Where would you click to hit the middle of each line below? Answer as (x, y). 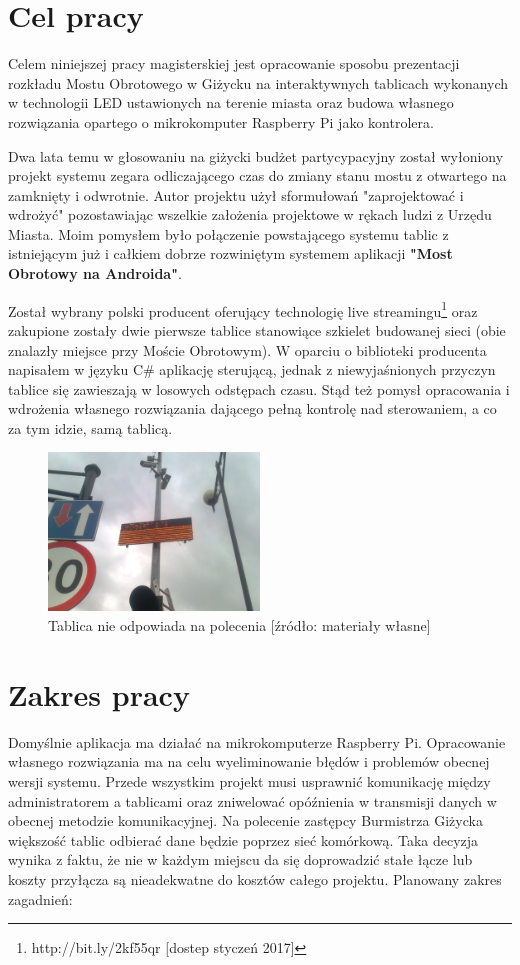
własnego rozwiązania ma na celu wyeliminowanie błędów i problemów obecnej (249, 761)
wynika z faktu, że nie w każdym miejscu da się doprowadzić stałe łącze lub (240, 859)
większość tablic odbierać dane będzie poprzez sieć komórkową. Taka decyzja (243, 839)
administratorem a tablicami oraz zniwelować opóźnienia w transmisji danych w (252, 800)
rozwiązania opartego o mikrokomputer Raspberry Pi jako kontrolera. (221, 121)
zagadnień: (40, 898)
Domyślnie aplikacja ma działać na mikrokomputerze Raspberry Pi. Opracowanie (257, 741)
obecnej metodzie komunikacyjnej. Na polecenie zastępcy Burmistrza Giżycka (245, 820)
